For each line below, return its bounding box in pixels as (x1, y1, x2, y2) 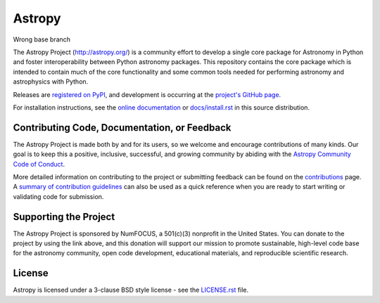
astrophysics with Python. (13, 77, 89, 86)
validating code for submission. (13, 192, 104, 200)
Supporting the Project (13, 211, 115, 223)
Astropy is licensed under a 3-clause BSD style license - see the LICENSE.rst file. (13, 285, 249, 295)
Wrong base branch (13, 35, 70, 44)
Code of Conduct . (13, 160, 65, 168)
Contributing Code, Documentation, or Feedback (13, 122, 232, 134)
